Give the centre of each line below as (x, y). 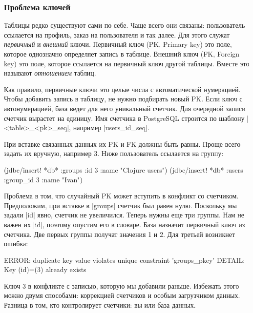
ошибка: (16, 244)
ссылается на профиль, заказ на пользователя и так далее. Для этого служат (117, 34)
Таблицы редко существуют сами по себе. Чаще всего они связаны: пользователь (125, 25)
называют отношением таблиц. (50, 73)
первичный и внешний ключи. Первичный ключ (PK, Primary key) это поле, (118, 44)
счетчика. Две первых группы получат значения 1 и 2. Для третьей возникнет (120, 234)
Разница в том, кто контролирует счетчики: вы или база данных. (100, 305)
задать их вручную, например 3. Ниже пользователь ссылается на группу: (114, 153)
